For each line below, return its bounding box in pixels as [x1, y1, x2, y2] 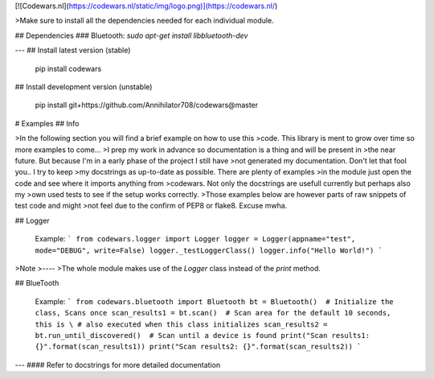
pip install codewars [35, 64, 102, 73]
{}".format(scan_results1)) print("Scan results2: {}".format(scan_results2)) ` [35, 342, 362, 352]
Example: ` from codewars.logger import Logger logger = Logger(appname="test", [35, 234, 356, 244]
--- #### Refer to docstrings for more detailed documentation [14, 360, 221, 369]
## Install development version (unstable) [14, 81, 153, 92]
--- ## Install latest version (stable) [14, 45, 131, 56]
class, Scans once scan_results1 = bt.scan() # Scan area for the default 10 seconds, [35, 308, 391, 318]
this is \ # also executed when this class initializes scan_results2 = [35, 319, 328, 329]
